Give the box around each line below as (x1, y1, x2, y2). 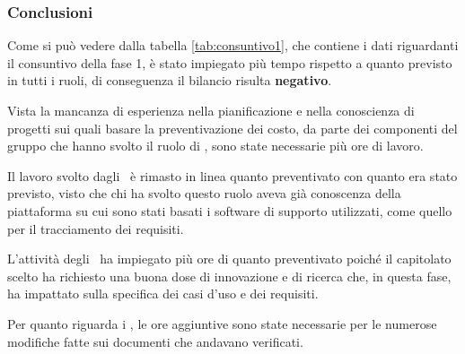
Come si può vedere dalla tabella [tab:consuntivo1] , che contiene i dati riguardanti (7, 36, 459, 55)
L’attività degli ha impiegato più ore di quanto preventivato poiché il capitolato (7, 249, 452, 268)
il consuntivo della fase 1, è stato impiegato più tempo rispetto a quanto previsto (7, 53, 452, 72)
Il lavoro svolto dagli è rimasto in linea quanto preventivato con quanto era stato (7, 166, 458, 185)
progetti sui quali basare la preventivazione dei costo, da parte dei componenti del (7, 118, 458, 137)
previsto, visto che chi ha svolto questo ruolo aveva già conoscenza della (7, 184, 401, 203)
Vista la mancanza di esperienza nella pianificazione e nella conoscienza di (7, 101, 415, 119)
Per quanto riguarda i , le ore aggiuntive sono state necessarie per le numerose (7, 314, 437, 332)
